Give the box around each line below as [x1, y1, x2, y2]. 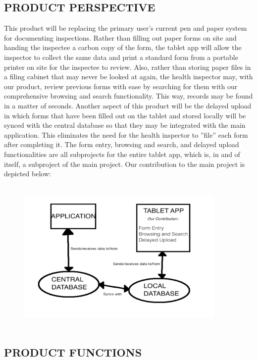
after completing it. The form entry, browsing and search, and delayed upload [4, 139, 239, 150]
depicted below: [4, 168, 51, 179]
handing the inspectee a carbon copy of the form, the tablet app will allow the [4, 42, 242, 52]
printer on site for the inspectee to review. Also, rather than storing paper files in [4, 61, 251, 72]
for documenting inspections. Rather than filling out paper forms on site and [4, 32, 237, 43]
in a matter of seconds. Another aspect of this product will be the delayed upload [4, 100, 252, 110]
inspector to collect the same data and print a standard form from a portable [4, 52, 238, 62]
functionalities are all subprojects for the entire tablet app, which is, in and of [4, 149, 240, 159]
